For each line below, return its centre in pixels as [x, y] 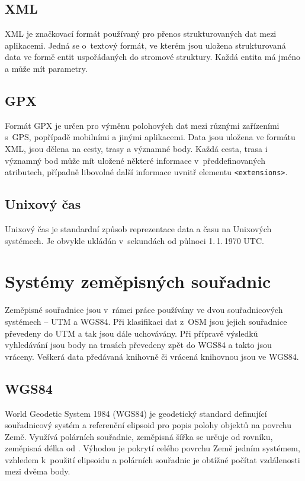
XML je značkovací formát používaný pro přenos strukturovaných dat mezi [141, 34]
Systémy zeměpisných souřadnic [138, 281]
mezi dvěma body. [38, 471]
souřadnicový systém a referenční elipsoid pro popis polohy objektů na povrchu [148, 425]
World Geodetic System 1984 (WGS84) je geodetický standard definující [136, 413]
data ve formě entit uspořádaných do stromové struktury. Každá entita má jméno [152, 57]
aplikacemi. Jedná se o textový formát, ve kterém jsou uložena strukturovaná [145, 45]
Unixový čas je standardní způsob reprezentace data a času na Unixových [138, 229]
